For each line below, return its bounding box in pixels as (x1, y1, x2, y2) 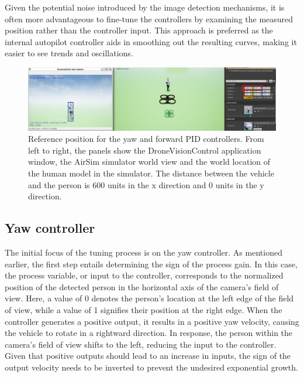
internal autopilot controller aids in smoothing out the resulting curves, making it (5, 35, 297, 47)
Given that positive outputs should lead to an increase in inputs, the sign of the (5, 349, 291, 362)
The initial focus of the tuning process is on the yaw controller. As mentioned (5, 246, 282, 258)
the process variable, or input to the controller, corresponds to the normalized (5, 269, 284, 281)
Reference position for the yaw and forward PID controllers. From (28, 133, 264, 145)
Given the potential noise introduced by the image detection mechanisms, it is (5, 1, 285, 13)
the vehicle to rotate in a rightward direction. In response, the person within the (5, 327, 293, 339)
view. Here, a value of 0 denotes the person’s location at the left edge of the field (5, 292, 294, 304)
